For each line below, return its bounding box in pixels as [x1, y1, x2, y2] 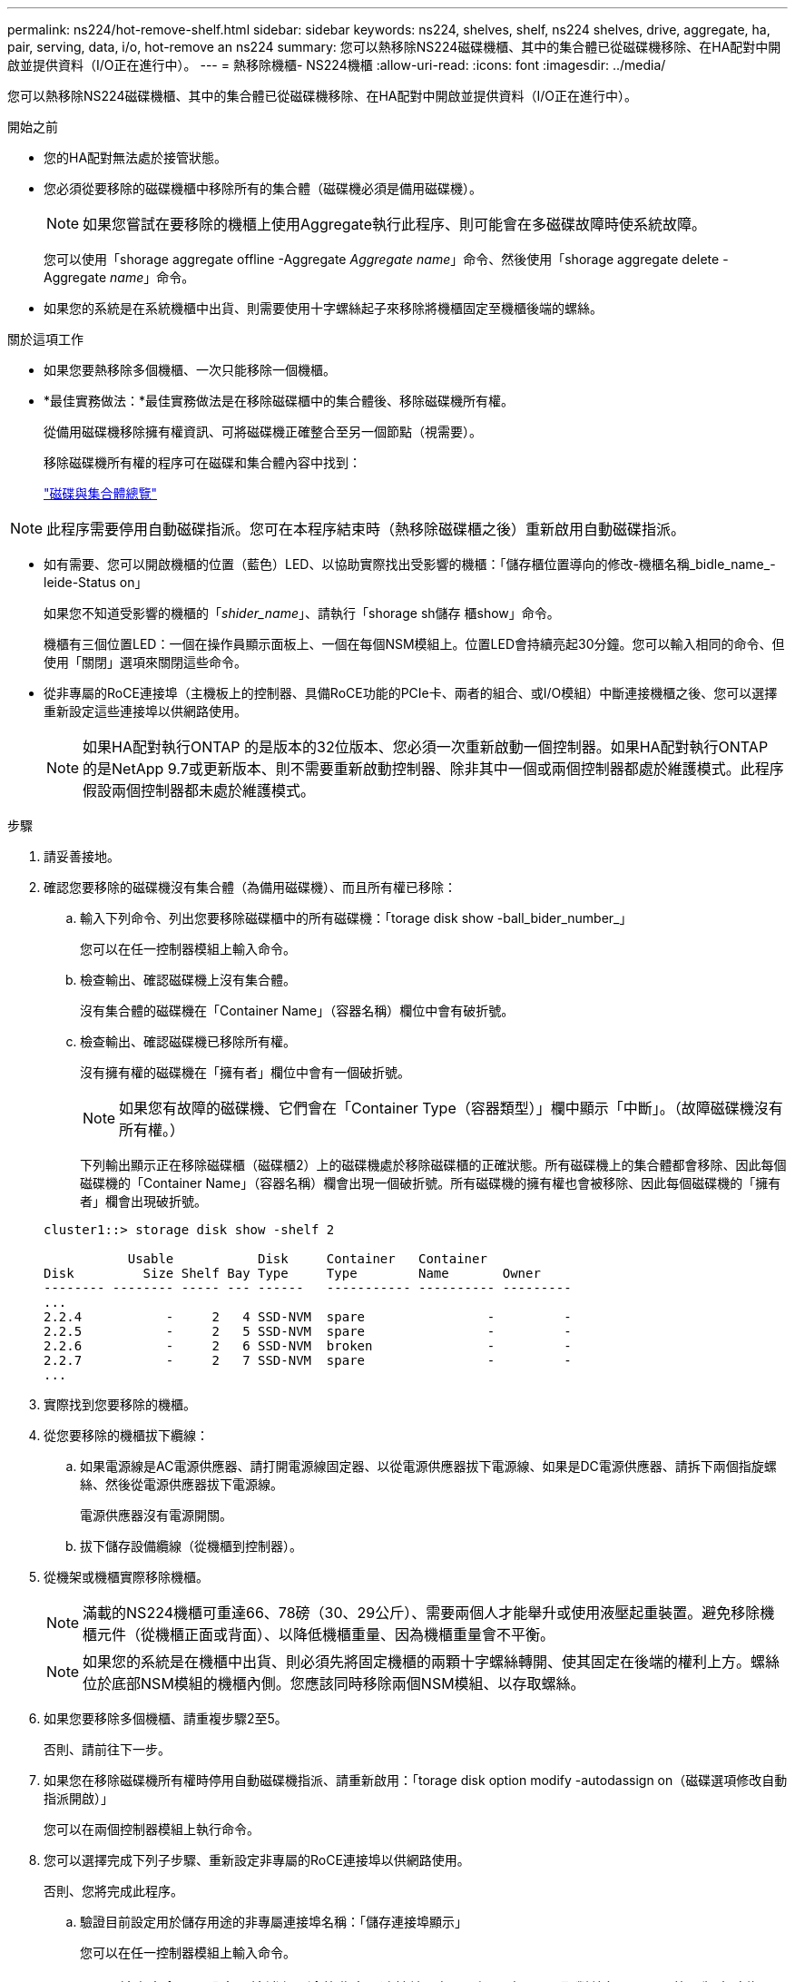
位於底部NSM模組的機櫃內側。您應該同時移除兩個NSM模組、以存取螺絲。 [83, 1674, 585, 1693]
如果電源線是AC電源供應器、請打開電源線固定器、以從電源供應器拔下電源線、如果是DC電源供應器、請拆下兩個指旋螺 [80, 1458, 777, 1474]
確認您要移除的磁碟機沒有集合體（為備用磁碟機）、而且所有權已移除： [44, 879, 456, 895]
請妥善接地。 [44, 849, 120, 864]
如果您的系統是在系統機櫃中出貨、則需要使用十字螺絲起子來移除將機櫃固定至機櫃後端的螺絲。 [44, 300, 603, 316]
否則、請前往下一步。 [44, 1742, 171, 1757]
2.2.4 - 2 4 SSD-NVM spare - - [44, 1310, 572, 1324]
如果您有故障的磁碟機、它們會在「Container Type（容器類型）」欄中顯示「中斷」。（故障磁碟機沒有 [119, 1099, 783, 1117]
